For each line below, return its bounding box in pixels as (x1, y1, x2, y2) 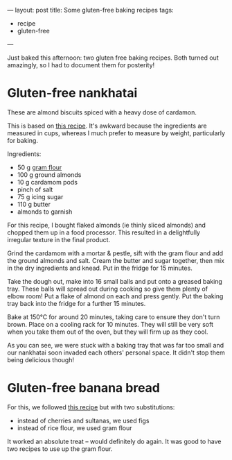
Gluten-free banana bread (7, 380, 161, 396)
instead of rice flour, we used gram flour (17, 423, 133, 432)
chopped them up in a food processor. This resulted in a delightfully (7, 228, 201, 237)
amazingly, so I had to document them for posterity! (7, 61, 155, 69)
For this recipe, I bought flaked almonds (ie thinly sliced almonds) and (7, 221, 206, 229)
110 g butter (17, 200, 51, 208)
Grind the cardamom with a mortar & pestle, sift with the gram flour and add (7, 249, 224, 257)
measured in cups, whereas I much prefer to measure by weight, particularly (7, 128, 226, 137)
